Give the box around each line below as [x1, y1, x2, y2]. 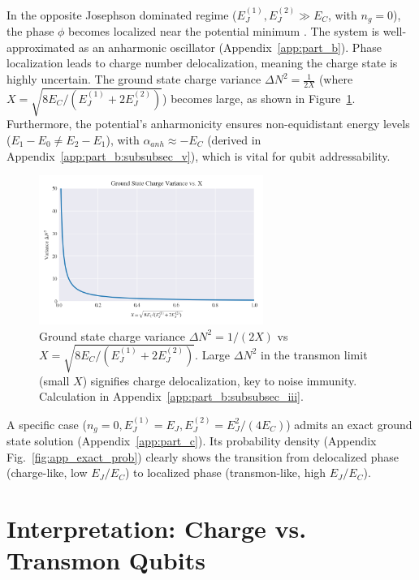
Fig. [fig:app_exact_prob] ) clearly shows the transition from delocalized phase [6, 448, 399, 465]
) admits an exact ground [286, 415, 413, 432]
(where [318, 71, 353, 88]
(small [39, 372, 70, 389]
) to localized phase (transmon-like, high [124, 464, 326, 481]
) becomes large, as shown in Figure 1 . [162, 89, 356, 106]
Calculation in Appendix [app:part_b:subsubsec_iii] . [39, 388, 304, 405]
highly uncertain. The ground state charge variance [6, 71, 261, 88]
